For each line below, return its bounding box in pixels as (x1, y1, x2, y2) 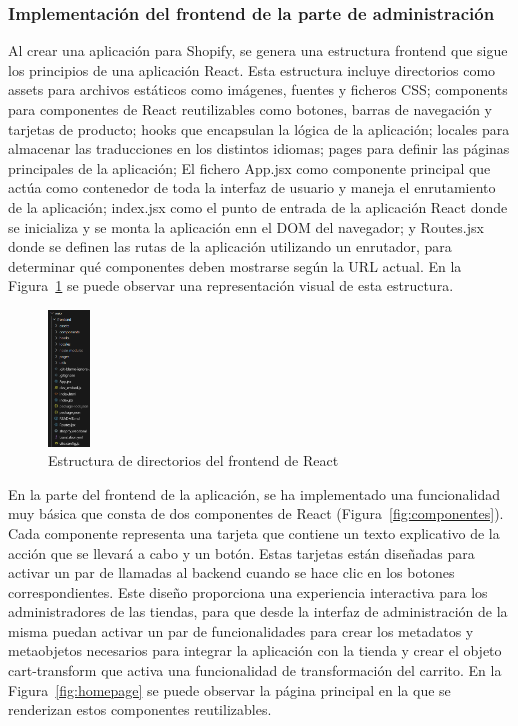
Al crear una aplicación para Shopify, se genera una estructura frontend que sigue (8, 40, 508, 61)
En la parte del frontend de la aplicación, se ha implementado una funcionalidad (8, 483, 500, 504)
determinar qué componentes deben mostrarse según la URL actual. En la (8, 255, 462, 276)
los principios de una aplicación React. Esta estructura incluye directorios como (8, 59, 496, 80)
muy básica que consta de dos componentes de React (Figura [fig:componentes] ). (8, 503, 504, 524)
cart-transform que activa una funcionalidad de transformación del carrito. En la (8, 660, 502, 681)
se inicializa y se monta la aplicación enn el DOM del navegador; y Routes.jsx (8, 216, 484, 237)
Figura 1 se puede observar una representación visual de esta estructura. (8, 275, 454, 296)
